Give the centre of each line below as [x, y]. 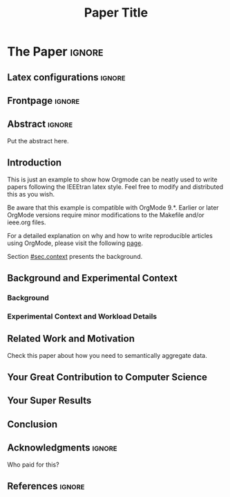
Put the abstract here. [38, 141]
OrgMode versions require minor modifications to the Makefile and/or [106, 215]
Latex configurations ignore [66, 77]
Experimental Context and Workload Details [82, 316]
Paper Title [116, 13]
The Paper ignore [55, 52]
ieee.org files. [27, 222]
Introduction [35, 163]
